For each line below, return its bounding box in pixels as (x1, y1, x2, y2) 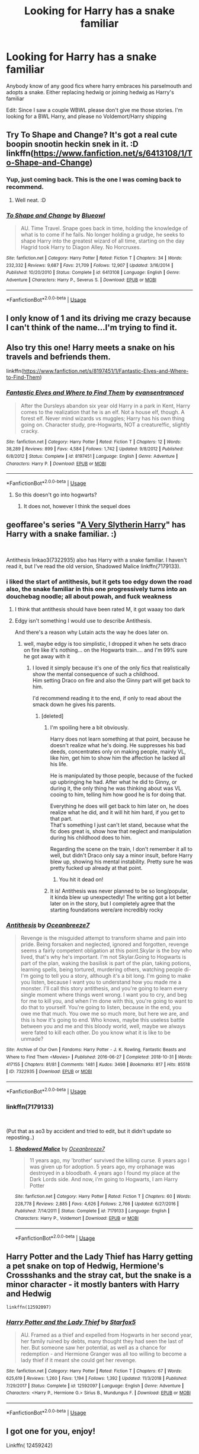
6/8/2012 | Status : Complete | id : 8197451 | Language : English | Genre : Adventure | (6, 454, 178, 460)
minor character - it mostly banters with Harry (6, 1279, 179, 1289)
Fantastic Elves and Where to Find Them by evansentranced (6, 388, 184, 397)
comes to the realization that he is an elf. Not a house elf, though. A (20, 408, 185, 416)
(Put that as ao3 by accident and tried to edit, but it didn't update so (6, 1127, 172, 1134)
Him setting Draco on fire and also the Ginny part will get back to (32, 677, 191, 684)
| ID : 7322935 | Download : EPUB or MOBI (6, 1069, 92, 1074)
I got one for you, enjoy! (6, 1426, 96, 1436)
